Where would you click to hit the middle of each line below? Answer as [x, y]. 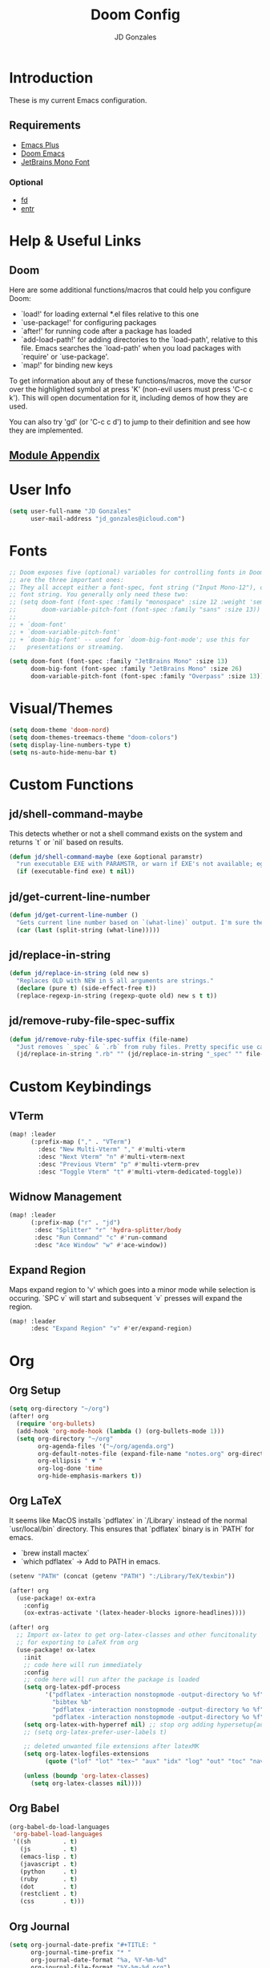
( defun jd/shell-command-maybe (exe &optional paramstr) [106, 856]
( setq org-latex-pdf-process [72, 1687]
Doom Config [135, 15]
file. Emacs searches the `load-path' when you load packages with [131, 348]
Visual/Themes [61, 709]
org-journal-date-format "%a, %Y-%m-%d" [99, 1960]
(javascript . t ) [49, 1864]
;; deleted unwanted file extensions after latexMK [111, 1746]
